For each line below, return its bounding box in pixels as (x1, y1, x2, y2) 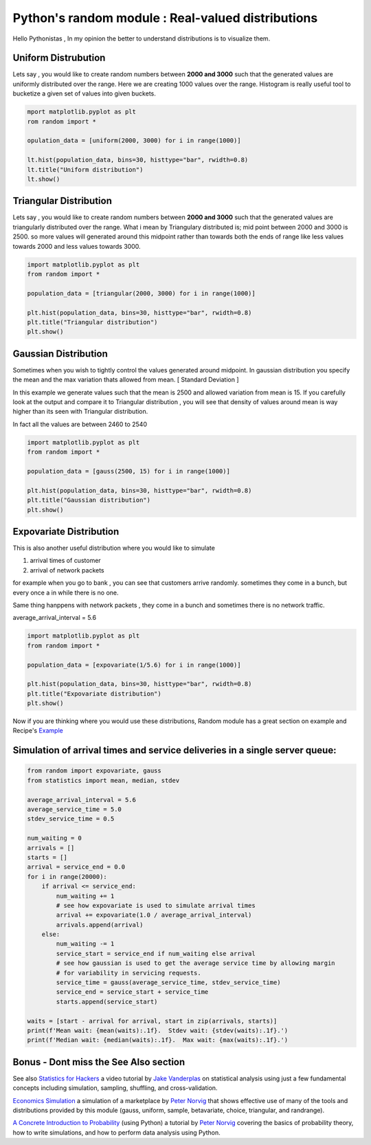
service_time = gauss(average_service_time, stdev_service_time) (56, 979, 281, 986)
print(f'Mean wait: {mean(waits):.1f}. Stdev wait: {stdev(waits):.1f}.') (27, 1027, 289, 1034)
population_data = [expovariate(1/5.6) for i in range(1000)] (27, 660, 241, 669)
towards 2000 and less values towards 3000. (12, 242, 141, 250)
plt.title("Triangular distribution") (27, 318, 158, 326)
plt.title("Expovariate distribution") (27, 689, 161, 698)
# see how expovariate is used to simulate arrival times (56, 901, 256, 909)
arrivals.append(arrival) (56, 921, 144, 929)
